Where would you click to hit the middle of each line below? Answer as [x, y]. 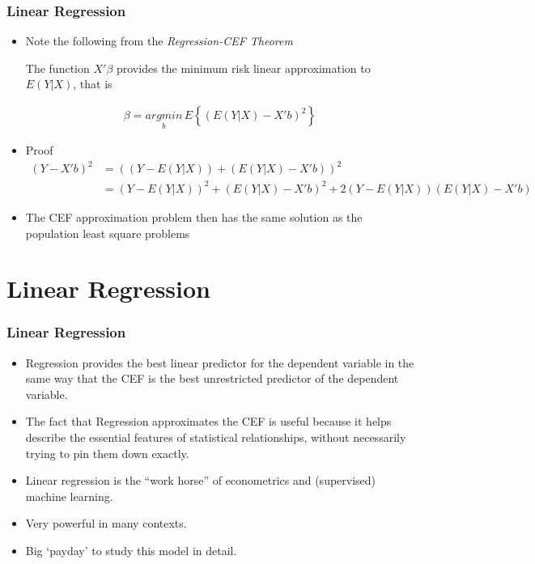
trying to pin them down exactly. [107, 453]
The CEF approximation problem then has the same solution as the [194, 216]
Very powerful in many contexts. [106, 523]
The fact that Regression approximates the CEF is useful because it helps [208, 421]
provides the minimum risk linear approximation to [243, 68]
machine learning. [69, 496]
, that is [93, 84]
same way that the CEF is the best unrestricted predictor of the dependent [212, 378]
